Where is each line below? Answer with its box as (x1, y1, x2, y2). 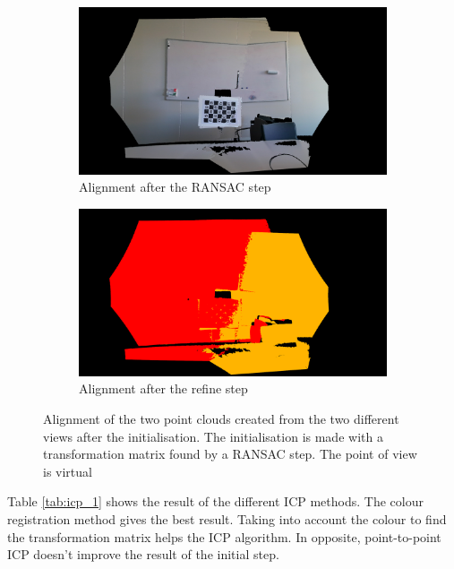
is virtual (43, 461, 92, 480)
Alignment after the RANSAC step (79, 177, 271, 196)
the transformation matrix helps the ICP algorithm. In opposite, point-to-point (7, 527, 441, 546)
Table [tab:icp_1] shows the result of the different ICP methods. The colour (7, 492, 424, 511)
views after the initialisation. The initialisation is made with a (43, 427, 383, 445)
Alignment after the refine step (79, 379, 248, 398)
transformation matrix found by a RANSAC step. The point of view (43, 444, 417, 463)
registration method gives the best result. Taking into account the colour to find (7, 509, 447, 528)
